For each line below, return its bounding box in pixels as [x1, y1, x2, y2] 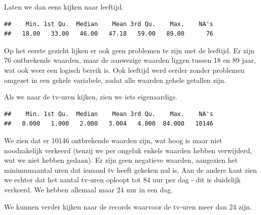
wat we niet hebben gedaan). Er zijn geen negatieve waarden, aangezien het [4, 155, 238, 165]
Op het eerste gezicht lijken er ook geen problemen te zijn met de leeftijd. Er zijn [4, 45, 254, 55]
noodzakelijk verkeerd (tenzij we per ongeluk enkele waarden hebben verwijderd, [4, 145, 252, 155]
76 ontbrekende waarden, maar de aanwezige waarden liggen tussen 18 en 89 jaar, [4, 55, 256, 65]
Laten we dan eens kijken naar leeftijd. [4, 2, 124, 12]
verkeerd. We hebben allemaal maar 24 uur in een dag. [4, 184, 173, 194]
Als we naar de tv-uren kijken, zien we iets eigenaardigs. [4, 91, 178, 102]
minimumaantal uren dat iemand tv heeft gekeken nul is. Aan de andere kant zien [4, 164, 257, 175]
